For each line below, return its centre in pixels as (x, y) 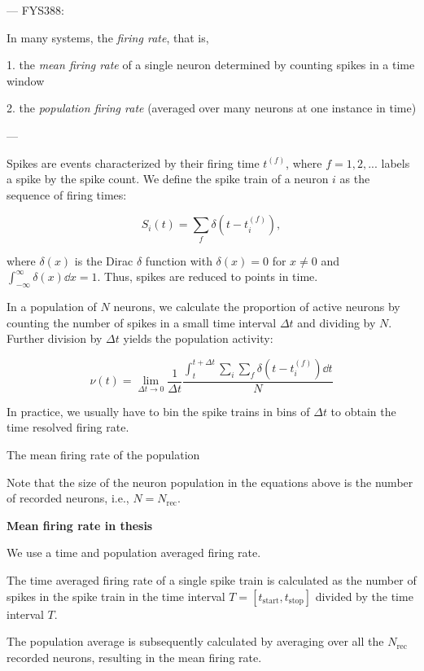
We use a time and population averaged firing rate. (134, 553)
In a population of (52, 307)
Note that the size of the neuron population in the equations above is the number (210, 482)
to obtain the (363, 411)
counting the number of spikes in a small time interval (142, 322)
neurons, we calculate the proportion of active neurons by (257, 307)
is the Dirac (104, 260)
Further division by (55, 338)
